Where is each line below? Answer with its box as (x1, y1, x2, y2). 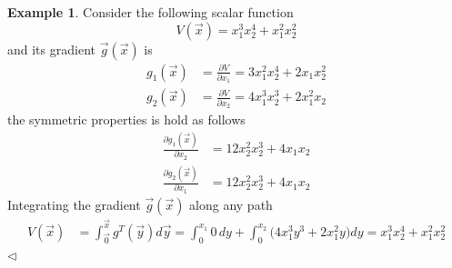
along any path (189, 194, 273, 213)
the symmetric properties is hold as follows (7, 110, 246, 129)
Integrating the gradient (7, 194, 141, 213)
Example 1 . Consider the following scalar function (7, 3, 294, 21)
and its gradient (7, 39, 95, 58)
